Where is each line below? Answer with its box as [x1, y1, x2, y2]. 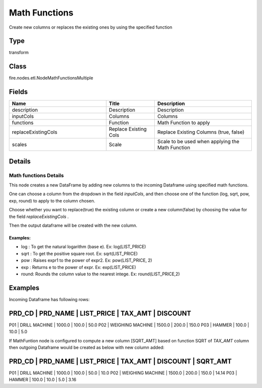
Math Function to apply [157, 119, 211, 126]
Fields [9, 88, 28, 96]
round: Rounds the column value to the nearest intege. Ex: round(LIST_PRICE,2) [21, 271, 180, 277]
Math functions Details [9, 172, 64, 179]
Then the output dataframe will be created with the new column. [9, 222, 138, 228]
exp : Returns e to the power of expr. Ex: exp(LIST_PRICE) [21, 264, 136, 270]
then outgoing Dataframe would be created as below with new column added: [9, 344, 164, 350]
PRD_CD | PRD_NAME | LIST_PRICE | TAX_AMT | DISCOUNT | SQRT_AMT [9, 357, 232, 365]
